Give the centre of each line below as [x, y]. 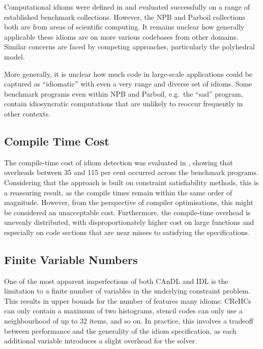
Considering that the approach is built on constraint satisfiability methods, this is [131, 182]
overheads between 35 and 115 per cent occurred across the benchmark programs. [131, 172]
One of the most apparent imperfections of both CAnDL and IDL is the [116, 281]
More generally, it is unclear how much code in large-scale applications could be [128, 74]
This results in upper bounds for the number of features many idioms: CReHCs [128, 300]
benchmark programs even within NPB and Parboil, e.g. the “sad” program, [124, 93]
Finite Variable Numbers [71, 259]
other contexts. [27, 113]
